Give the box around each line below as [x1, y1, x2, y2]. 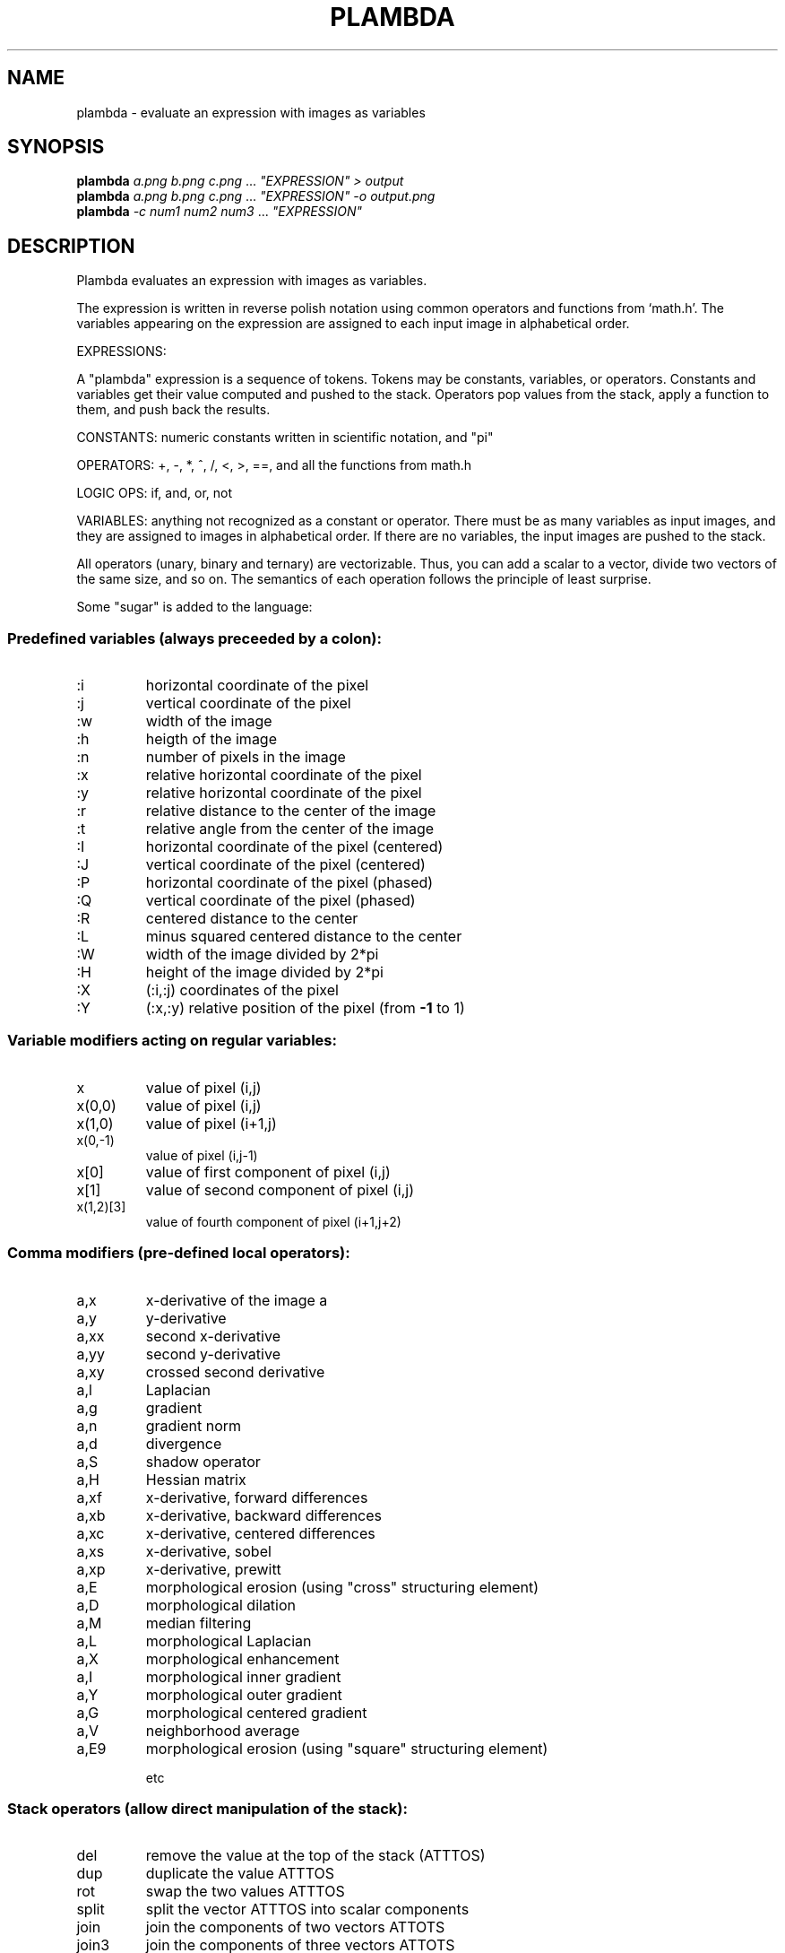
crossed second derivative [145, 1362, 325, 1381]
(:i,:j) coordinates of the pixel [145, 981, 339, 1000]
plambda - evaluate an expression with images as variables [76, 104, 426, 120]
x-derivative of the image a [145, 1290, 328, 1309]
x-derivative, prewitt [145, 1559, 281, 1578]
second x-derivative [145, 1326, 280, 1345]
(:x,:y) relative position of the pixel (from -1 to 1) [145, 999, 465, 1018]
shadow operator [145, 1452, 261, 1471]
